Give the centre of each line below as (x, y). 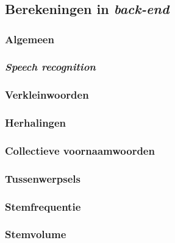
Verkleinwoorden (47, 95)
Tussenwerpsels (43, 178)
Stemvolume (36, 234)
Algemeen (30, 39)
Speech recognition (50, 67)
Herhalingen (36, 123)
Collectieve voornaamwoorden (80, 150)
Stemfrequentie (43, 206)
